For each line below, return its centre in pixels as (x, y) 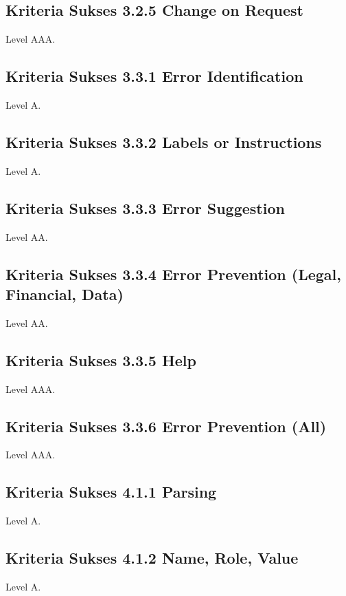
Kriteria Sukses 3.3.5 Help (101, 360)
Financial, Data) (65, 294)
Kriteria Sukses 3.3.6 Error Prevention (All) (166, 426)
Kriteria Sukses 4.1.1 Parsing (111, 492)
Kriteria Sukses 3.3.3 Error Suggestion (145, 207)
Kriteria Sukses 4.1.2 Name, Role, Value (152, 558)
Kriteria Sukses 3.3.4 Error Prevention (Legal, (173, 274)
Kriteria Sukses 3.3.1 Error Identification (154, 76)
